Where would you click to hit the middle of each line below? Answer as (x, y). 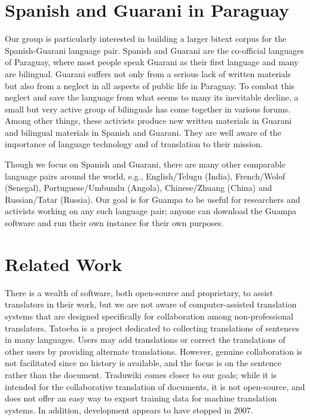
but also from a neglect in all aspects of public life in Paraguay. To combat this (150, 85)
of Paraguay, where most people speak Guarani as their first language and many (152, 62)
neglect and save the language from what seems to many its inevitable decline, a (152, 97)
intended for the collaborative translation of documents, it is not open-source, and (155, 386)
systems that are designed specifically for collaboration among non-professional (149, 316)
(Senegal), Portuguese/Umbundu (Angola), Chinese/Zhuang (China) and (139, 188)
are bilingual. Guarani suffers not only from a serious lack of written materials (148, 73)
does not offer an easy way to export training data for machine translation (141, 398)
